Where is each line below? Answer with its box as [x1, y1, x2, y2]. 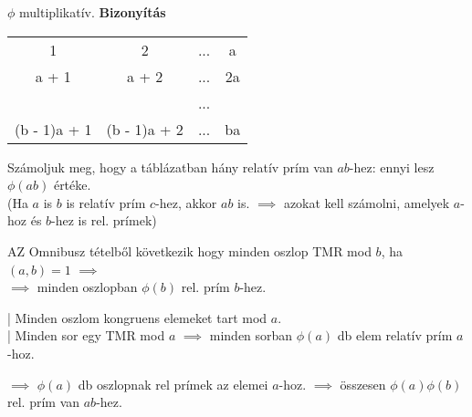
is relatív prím [66, 193, 146, 212]
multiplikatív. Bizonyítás [19, 3, 166, 21]
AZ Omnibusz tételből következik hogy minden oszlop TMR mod [7, 241, 372, 260]
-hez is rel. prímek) [51, 211, 157, 230]
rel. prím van [7, 392, 80, 412]
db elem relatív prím [337, 326, 453, 345]
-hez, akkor [155, 193, 217, 212]
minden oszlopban [37, 277, 138, 297]
